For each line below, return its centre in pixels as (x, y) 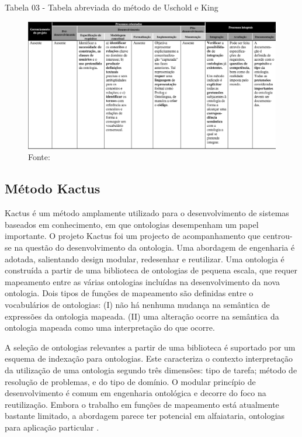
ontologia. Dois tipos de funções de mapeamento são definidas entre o (129, 293)
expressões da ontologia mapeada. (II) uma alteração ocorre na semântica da (142, 316)
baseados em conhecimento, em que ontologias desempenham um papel (132, 224)
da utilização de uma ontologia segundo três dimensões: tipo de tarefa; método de (151, 370)
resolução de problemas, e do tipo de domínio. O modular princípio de (130, 381)
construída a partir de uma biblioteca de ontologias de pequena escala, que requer (151, 270)
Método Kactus (53, 188)
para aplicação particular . (52, 427)
